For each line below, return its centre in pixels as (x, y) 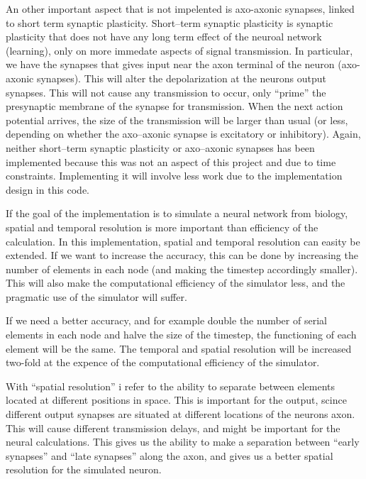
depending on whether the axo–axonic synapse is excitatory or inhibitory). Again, (183, 134)
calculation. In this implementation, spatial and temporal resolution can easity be (183, 241)
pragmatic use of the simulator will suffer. (96, 296)
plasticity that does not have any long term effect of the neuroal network (164, 37)
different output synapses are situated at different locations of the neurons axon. (181, 414)
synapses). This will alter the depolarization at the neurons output (182, 78)
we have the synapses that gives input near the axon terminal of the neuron (170, 64)
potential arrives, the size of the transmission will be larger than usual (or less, (177, 120)
